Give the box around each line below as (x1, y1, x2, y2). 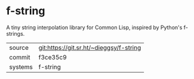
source (9, 43, 29, 52)
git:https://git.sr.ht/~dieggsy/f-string (38, 43, 141, 52)
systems (9, 62, 33, 71)
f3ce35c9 (38, 53, 67, 61)
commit (9, 53, 30, 61)
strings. (6, 30, 25, 37)
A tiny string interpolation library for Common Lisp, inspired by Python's (6, 24, 183, 31)
